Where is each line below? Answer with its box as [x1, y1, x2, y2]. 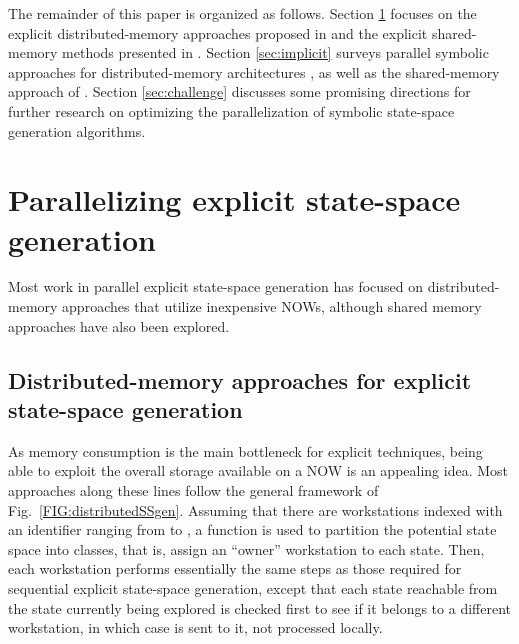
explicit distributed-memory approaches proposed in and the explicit [8, 22, 428, 43]
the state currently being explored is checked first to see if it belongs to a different [8, 597, 511, 618]
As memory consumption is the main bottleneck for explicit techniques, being [8, 440, 483, 461]
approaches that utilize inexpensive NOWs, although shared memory [62, 296, 482, 317]
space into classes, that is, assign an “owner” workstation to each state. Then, [8, 538, 485, 559]
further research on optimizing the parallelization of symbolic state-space [8, 100, 455, 121]
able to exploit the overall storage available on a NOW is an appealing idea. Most [8, 460, 509, 481]
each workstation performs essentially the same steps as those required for [8, 558, 462, 579]
